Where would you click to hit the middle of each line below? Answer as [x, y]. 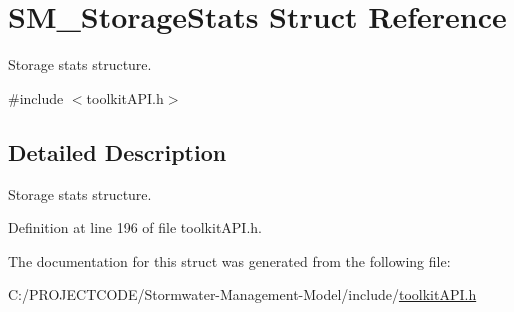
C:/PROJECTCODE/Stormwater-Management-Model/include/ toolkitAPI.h [242, 294]
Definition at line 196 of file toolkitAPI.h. [135, 227]
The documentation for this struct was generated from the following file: [229, 260]
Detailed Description [117, 151]
